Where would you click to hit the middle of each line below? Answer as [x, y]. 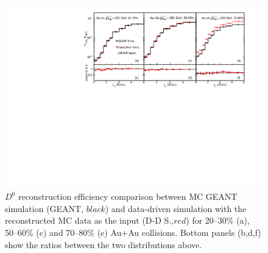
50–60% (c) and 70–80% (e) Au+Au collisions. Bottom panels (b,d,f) [133, 233]
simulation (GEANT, [44, 208]
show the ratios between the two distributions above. [104, 244]
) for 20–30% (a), [218, 220]
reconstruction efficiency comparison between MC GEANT [128, 196]
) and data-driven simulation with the [176, 208]
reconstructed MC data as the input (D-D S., [90, 220]
